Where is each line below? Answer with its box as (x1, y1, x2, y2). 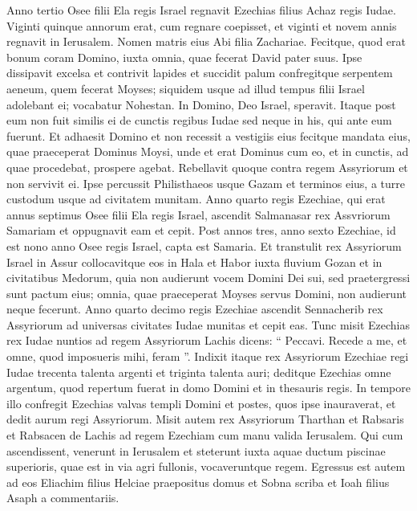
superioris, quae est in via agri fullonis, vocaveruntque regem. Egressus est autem (6, 458, 406, 475)
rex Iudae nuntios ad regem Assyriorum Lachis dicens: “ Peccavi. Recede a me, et (6, 332, 407, 349)
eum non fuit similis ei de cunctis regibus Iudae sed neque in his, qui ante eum (6, 112, 392, 129)
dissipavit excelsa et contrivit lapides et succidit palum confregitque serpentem (6, 64, 393, 81)
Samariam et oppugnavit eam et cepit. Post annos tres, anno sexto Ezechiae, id (6, 222, 396, 239)
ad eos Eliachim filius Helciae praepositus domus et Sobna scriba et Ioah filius (6, 473, 390, 490)
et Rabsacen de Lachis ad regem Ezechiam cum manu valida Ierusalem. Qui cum (6, 427, 403, 444)
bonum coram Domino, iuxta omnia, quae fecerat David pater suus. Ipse (6, 48, 362, 65)
